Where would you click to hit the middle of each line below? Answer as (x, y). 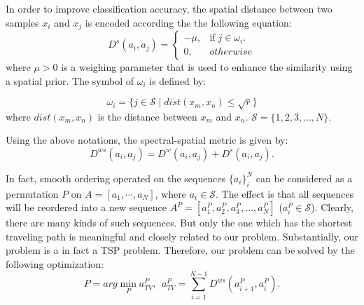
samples (22, 22)
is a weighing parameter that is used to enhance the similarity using (207, 67)
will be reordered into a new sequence (86, 207)
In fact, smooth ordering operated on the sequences (116, 178)
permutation (32, 193)
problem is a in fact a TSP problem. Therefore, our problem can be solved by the (180, 250)
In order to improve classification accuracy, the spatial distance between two (169, 8)
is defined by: (178, 80)
